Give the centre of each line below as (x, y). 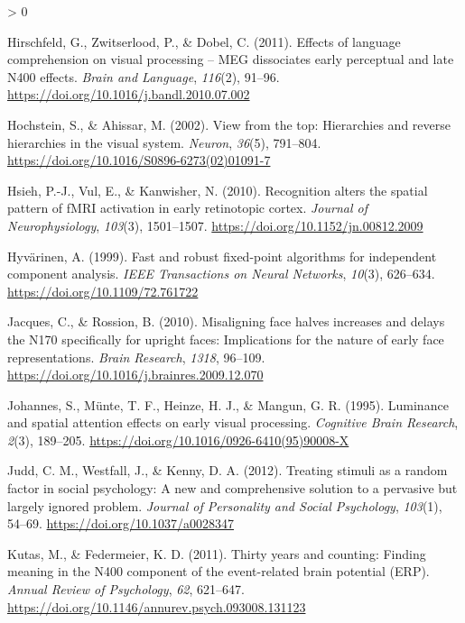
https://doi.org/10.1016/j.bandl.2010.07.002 (129, 94)
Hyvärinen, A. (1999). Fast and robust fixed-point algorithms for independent (222, 256)
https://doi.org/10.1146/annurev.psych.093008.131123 (157, 606)
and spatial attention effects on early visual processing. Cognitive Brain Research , (233, 422)
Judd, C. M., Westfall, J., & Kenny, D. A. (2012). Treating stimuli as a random (228, 470)
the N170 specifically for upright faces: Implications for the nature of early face (226, 339)
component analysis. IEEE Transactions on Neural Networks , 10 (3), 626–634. (221, 274)
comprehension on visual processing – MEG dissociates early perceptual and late (231, 59)
